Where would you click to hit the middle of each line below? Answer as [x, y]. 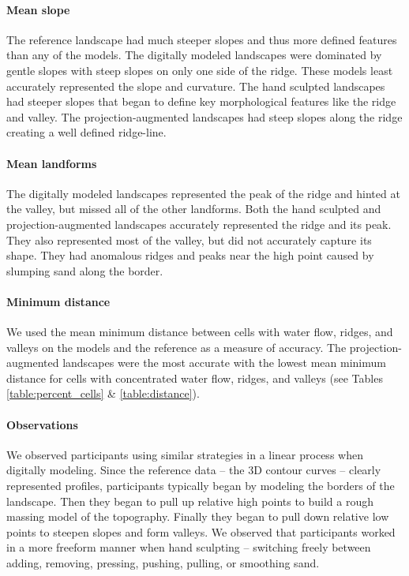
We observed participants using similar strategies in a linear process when [185, 454]
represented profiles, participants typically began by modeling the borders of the [201, 486]
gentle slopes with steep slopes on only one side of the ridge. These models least [200, 70]
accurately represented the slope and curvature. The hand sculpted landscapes [196, 86]
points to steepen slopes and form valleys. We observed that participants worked [201, 531]
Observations [42, 424]
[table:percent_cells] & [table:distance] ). [103, 393]
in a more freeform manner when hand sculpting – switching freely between [189, 547]
